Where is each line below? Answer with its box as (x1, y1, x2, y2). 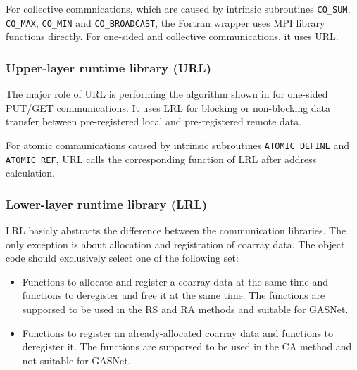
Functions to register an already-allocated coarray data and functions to (22, 325, 334, 340)
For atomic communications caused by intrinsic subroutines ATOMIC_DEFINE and (6, 137, 350, 152)
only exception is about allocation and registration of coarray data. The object (6, 236, 345, 251)
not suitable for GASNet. (22, 352, 131, 367)
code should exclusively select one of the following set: (6, 250, 239, 265)
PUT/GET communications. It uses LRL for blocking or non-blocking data (6, 100, 331, 115)
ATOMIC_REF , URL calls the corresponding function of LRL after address (6, 151, 317, 166)
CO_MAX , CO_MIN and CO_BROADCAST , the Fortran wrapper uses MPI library (6, 15, 325, 30)
